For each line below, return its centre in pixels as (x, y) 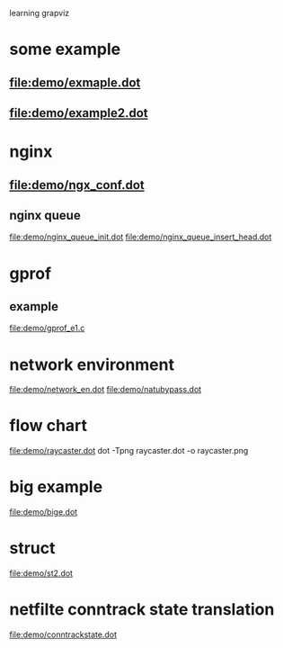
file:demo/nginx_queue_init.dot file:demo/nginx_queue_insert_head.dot (141, 237)
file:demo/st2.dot (41, 573)
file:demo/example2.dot (79, 113)
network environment (92, 364)
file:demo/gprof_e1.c (47, 328)
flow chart (49, 426)
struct (32, 549)
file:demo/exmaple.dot (75, 82)
